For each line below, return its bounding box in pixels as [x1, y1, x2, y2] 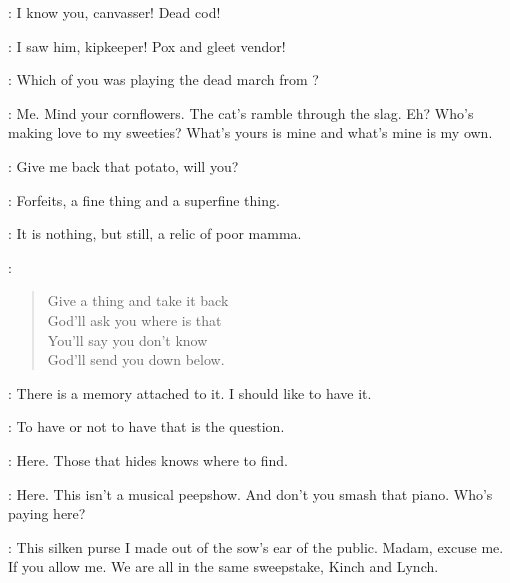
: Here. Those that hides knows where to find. [8, 449, 288, 470]
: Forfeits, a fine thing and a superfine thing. [8, 189, 280, 210]
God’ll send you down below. [47, 349, 225, 370]
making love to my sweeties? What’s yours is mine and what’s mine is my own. [8, 122, 493, 143]
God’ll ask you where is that [47, 309, 222, 330]
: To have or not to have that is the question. [8, 416, 285, 437]
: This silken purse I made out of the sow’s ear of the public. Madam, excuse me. [8, 536, 504, 557]
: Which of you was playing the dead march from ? [8, 69, 319, 90]
